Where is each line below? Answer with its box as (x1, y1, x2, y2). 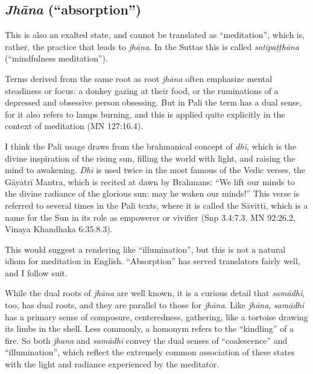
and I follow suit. (5, 266, 68, 279)
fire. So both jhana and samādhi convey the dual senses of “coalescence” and (5, 334, 288, 346)
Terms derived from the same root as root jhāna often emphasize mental (5, 72, 273, 84)
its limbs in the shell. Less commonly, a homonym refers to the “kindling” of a (5, 322, 294, 335)
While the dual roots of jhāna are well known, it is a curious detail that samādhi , (5, 287, 305, 299)
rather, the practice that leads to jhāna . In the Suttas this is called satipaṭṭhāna (5, 40, 300, 52)
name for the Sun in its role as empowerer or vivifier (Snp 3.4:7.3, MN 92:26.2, (5, 211, 296, 223)
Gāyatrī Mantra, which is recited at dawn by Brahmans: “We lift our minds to (5, 175, 295, 188)
